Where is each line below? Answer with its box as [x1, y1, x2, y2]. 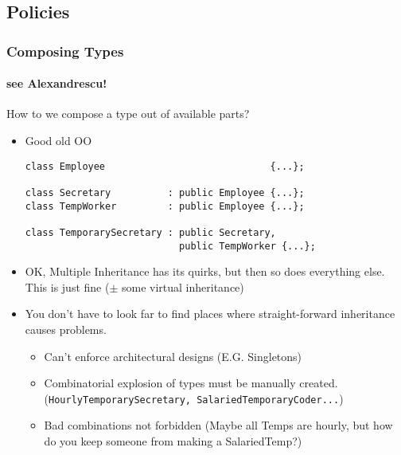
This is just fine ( [25, 278, 110, 295]
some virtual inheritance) [121, 278, 244, 295]
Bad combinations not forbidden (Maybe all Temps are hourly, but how [44, 417, 393, 433]
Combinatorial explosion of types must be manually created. [44, 375, 338, 391]
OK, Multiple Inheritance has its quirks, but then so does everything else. [25, 263, 385, 280]
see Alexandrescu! [6, 75, 107, 92]
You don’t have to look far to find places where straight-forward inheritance [25, 305, 395, 322]
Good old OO [25, 132, 92, 149]
